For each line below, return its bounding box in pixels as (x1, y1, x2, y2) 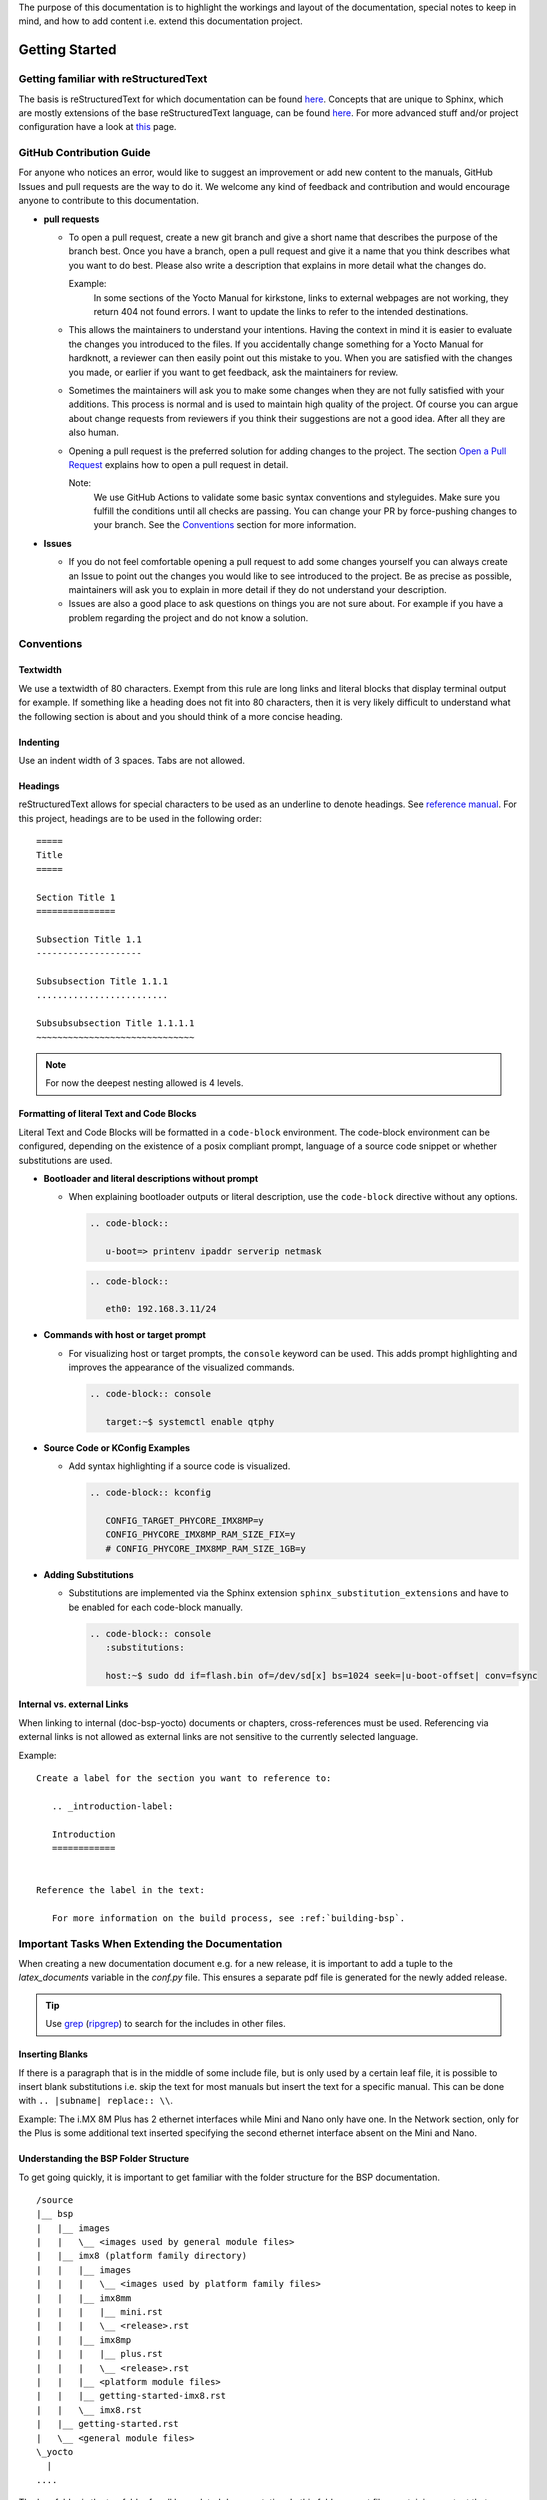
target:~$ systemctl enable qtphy (105, 1416, 275, 1427)
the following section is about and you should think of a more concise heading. (18, 710, 344, 722)
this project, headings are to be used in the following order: (18, 812, 262, 824)
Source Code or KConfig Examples (43, 1441, 190, 1454)
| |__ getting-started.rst (36, 2418, 179, 2430)
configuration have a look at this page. (18, 121, 177, 133)
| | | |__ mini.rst (36, 2306, 164, 2318)
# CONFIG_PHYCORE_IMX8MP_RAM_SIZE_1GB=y (105, 1543, 307, 1554)
